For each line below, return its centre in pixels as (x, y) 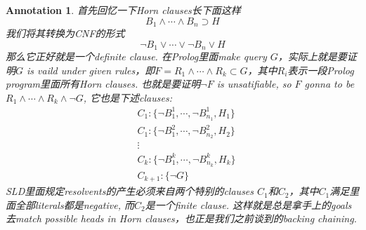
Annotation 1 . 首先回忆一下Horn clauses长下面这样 (123, 10)
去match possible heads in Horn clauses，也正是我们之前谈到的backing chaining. (181, 218)
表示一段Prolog (321, 70)
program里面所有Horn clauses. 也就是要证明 (103, 84)
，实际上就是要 (312, 56)
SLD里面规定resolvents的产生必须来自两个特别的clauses (130, 191)
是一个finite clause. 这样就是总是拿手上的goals (248, 204)
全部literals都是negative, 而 (74, 204)
